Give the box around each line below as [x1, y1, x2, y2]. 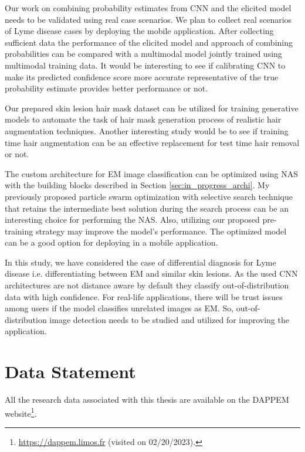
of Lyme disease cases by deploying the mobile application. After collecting [5, 25, 274, 37]
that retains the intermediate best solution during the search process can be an [5, 202, 289, 214]
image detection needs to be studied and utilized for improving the [49, 313, 289, 325]
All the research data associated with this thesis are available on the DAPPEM [5, 393, 289, 406]
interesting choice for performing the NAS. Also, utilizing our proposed [5, 213, 260, 226]
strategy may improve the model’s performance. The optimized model [35, 225, 287, 237]
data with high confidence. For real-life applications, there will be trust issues [5, 290, 283, 303]
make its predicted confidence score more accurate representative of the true [5, 70, 279, 83]
